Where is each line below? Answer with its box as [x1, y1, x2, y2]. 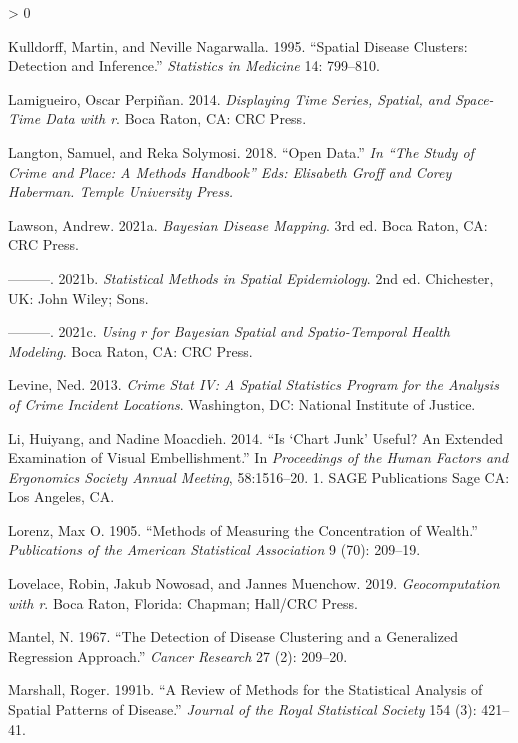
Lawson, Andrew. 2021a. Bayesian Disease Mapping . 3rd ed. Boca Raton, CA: [8, 214, 488, 235]
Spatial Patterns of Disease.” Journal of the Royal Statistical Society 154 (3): [8, 699, 477, 720]
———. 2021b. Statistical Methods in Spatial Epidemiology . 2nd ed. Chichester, [8, 267, 494, 288]
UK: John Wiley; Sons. [8, 287, 149, 308]
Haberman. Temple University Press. [8, 181, 234, 202]
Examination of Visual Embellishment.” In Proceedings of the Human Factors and [8, 447, 509, 468]
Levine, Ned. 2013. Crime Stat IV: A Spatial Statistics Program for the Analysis [8, 374, 499, 395]
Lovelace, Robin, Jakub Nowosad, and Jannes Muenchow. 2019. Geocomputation [8, 573, 500, 594]
